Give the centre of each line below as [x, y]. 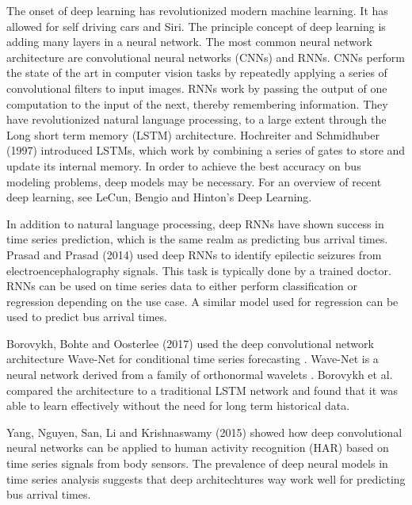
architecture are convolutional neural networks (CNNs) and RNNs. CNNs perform [206, 57]
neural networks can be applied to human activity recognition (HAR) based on [198, 448]
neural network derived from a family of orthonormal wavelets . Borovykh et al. [200, 375]
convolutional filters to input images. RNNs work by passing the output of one [197, 88]
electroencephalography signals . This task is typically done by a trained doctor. [199, 270]
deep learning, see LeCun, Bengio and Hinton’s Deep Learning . [159, 197]
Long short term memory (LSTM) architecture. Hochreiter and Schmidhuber [193, 134]
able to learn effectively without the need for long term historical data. [178, 406]
